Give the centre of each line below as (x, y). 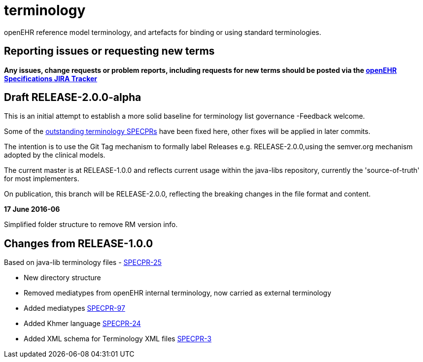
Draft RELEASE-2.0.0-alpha (73, 98)
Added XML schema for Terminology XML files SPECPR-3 (118, 339)
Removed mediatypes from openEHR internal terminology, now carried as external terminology (177, 293)
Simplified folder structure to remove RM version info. (91, 225)
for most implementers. (42, 179)
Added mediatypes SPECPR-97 (74, 308)
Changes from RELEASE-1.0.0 (79, 243)
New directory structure (62, 278)
